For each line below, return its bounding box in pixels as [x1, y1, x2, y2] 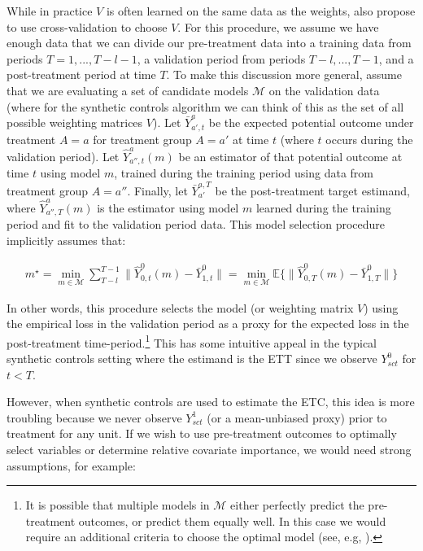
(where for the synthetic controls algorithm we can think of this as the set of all [7, 98, 404, 115]
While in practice [7, 2, 93, 19]
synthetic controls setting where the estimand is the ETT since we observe [7, 350, 377, 367]
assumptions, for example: [7, 457, 136, 474]
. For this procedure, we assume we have [177, 18, 379, 35]
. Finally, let [127, 181, 188, 199]
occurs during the [325, 130, 413, 147]
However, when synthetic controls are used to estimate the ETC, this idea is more [7, 393, 415, 410]
